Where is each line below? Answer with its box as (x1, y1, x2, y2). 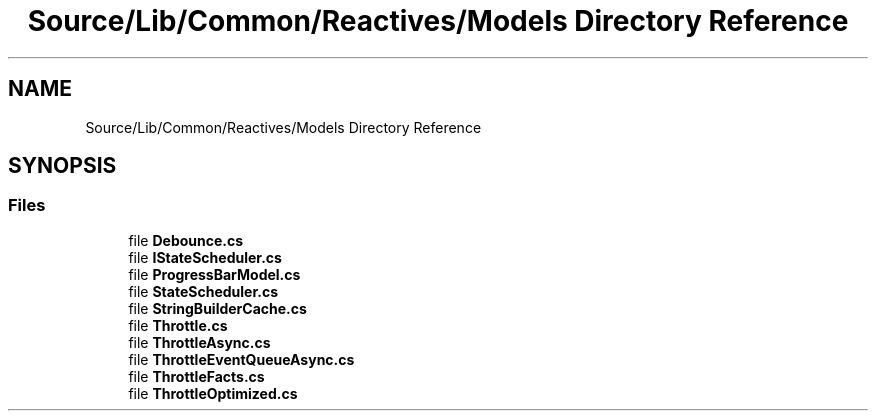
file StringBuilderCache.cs (128, 299, 307, 317)
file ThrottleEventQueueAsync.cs (128, 350, 355, 368)
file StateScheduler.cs (128, 282, 278, 300)
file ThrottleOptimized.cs (128, 384, 298, 402)
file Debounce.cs (128, 231, 244, 249)
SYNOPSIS (8, 153, 117, 179)
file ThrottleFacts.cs (128, 367, 265, 385)
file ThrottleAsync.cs (128, 333, 271, 351)
